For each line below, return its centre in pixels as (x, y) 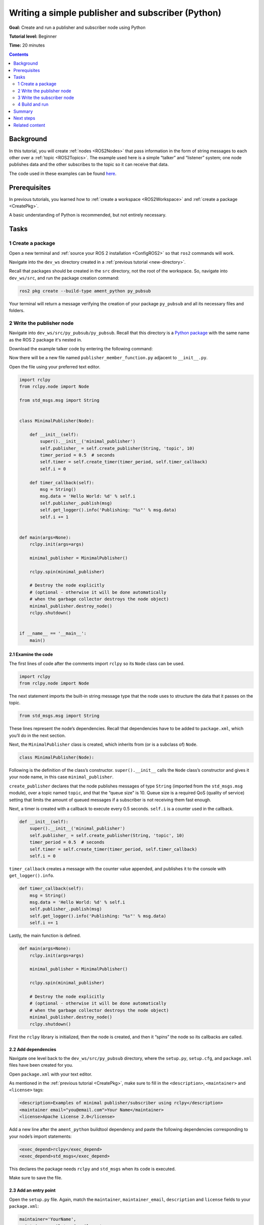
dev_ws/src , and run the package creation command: (64, 278)
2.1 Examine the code (31, 655)
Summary (23, 111)
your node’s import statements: (40, 1136)
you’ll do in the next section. (37, 735)
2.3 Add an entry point (32, 1190)
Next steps (24, 118)
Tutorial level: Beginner (33, 36)
